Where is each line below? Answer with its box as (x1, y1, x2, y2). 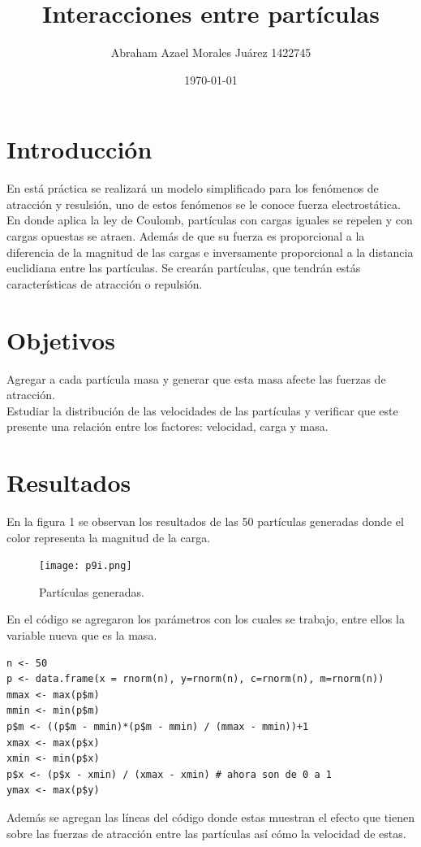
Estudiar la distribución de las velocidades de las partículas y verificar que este (6, 402, 398, 419)
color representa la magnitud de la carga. (6, 528, 211, 545)
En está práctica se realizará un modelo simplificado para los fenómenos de (6, 180, 379, 197)
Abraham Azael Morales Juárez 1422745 (110, 44, 311, 61)
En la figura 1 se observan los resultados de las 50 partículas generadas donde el (6, 513, 404, 530)
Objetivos (6, 323, 115, 356)
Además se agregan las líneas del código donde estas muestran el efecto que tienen (6, 809, 415, 825)
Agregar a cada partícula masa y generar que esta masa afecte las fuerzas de (6, 370, 386, 387)
